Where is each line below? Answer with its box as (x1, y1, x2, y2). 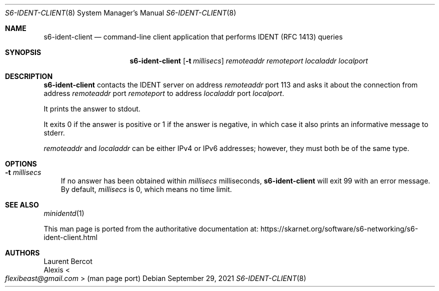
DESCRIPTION (5, 72, 53, 80)
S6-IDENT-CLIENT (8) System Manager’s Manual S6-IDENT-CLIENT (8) (5, 8, 236, 17)
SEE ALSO (5, 200, 39, 209)
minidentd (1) (43, 209, 84, 217)
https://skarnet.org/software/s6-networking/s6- (260, 224, 418, 233)
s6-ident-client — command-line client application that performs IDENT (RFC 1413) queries (43, 32, 343, 41)
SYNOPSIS (5, 48, 41, 56)
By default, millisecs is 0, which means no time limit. (60, 185, 232, 193)
